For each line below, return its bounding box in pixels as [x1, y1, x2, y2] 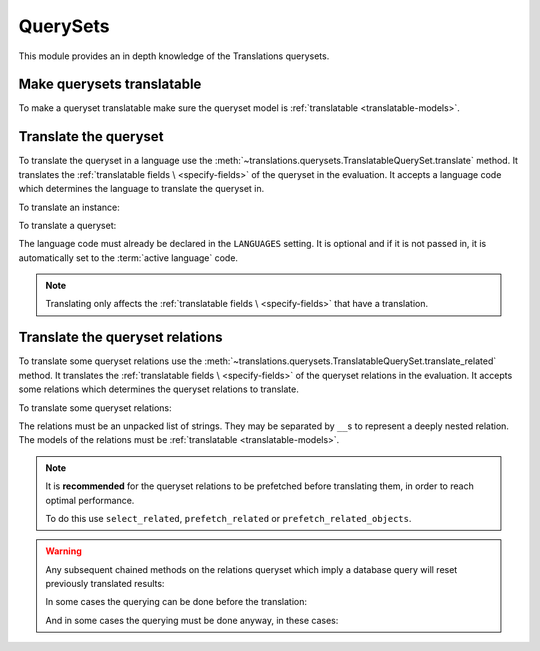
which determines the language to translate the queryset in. [18, 183, 265, 195]
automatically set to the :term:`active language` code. [18, 251, 239, 264]
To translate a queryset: [18, 219, 117, 231]
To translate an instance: [18, 201, 120, 213]
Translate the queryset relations [18, 329, 224, 346]
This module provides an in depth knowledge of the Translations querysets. [18, 50, 330, 62]
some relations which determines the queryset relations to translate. [18, 383, 299, 395]
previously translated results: [45, 578, 165, 590]
